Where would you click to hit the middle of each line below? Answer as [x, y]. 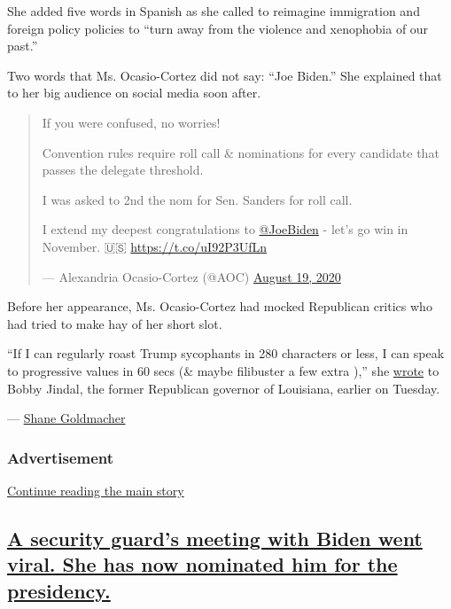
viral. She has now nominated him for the [202, 564]
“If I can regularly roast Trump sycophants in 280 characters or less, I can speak [226, 353]
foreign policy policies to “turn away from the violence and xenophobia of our [218, 28]
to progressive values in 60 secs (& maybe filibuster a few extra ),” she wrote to [223, 370]
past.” [23, 46]
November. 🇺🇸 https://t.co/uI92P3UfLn [155, 246]
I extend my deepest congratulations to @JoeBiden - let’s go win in [225, 229]
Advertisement [61, 457]
